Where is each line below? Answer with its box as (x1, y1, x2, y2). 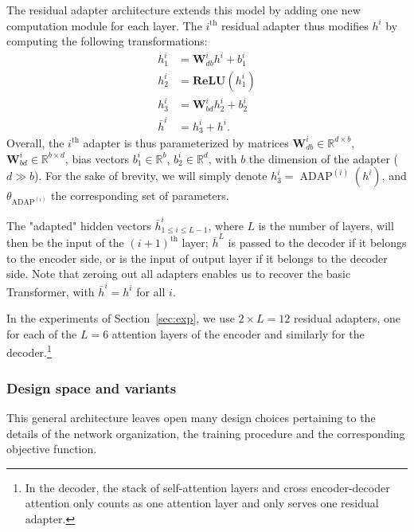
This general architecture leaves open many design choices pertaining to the (6, 409, 376, 425)
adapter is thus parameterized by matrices (83, 134, 289, 151)
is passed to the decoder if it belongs (228, 234, 407, 251)
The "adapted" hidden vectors (6, 217, 151, 233)
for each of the (6, 325, 77, 342)
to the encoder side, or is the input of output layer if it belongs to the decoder (6, 249, 388, 266)
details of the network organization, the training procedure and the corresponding (6, 424, 405, 441)
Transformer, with (6, 283, 95, 299)
